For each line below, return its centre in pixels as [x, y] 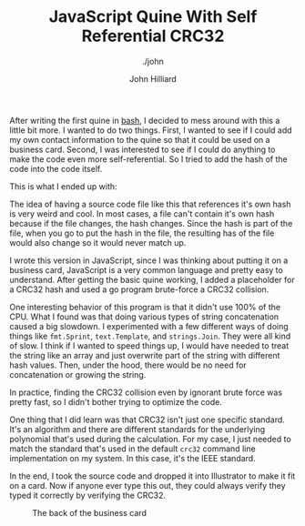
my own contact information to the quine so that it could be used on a [140, 139]
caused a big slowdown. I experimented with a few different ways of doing [149, 326]
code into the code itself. [56, 168]
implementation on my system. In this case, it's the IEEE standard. [133, 458]
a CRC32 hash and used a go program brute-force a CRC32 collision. [139, 289]
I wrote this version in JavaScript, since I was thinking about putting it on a [149, 260]
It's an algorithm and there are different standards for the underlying [137, 429]
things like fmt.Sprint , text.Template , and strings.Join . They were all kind [150, 336]
